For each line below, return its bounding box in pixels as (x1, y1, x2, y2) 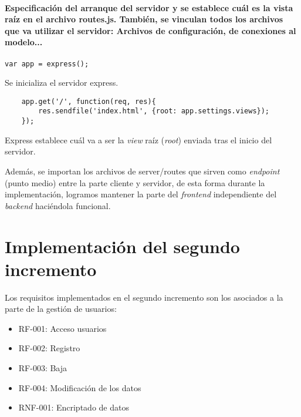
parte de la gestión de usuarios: (5, 302, 117, 315)
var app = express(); (5, 59, 89, 68)
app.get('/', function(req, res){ (21, 97, 156, 106)
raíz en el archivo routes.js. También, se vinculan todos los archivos (5, 13, 283, 25)
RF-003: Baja (18, 362, 67, 374)
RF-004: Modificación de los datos (18, 381, 141, 394)
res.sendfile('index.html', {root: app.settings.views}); (38, 107, 270, 116)
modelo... (5, 36, 43, 48)
